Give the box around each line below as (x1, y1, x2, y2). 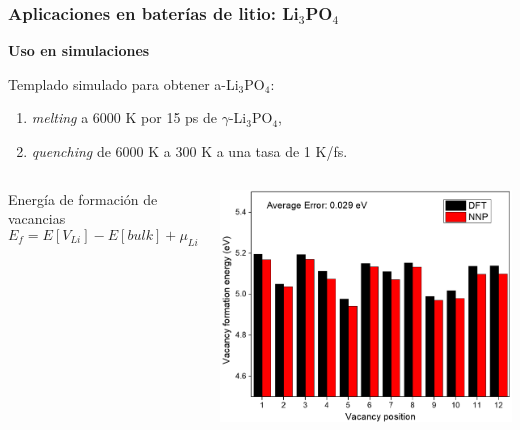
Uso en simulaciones (8, 40, 150, 61)
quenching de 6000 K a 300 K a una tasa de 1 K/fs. (31, 141, 348, 161)
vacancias (8, 208, 66, 229)
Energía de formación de (8, 188, 158, 209)
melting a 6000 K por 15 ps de (31, 107, 218, 128)
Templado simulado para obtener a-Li (8, 73, 239, 94)
